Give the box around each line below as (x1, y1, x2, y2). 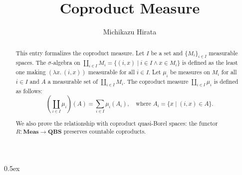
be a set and (151, 48, 183, 57)
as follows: (15, 87, 42, 95)
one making (15, 68, 46, 76)
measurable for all (88, 68, 135, 76)
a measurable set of (47, 77, 98, 85)
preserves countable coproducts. (63, 127, 146, 136)
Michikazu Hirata (103, 26, 157, 37)
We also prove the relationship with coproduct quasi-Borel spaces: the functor (15, 119, 218, 127)
